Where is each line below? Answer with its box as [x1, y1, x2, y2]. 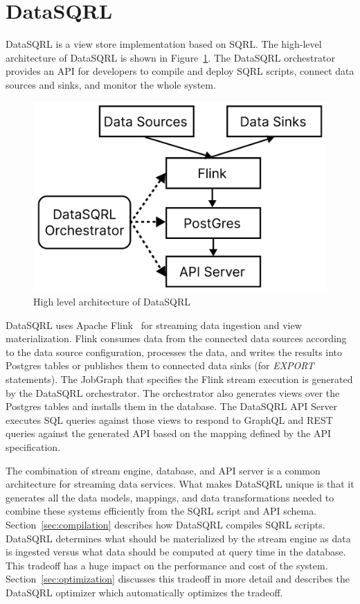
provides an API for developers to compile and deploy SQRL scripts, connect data [6, 64, 354, 78]
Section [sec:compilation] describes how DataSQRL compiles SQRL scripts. [6, 517, 325, 531]
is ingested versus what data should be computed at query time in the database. [6, 544, 346, 559]
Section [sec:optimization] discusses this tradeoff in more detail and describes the [6, 571, 350, 586]
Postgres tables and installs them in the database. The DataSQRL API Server [6, 399, 338, 414]
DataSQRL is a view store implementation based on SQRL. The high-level [6, 37, 322, 51]
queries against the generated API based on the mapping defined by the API [6, 426, 332, 441]
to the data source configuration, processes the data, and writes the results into [6, 344, 343, 359]
